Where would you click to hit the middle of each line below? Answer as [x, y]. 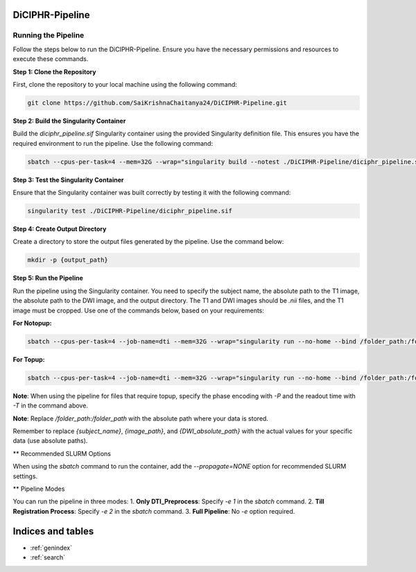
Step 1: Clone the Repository [54, 71]
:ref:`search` [48, 557]
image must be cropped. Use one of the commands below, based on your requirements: [139, 310]
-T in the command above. [50, 405]
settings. [25, 476]
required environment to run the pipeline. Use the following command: [113, 143]
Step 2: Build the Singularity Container [69, 121]
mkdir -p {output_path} [68, 260]
